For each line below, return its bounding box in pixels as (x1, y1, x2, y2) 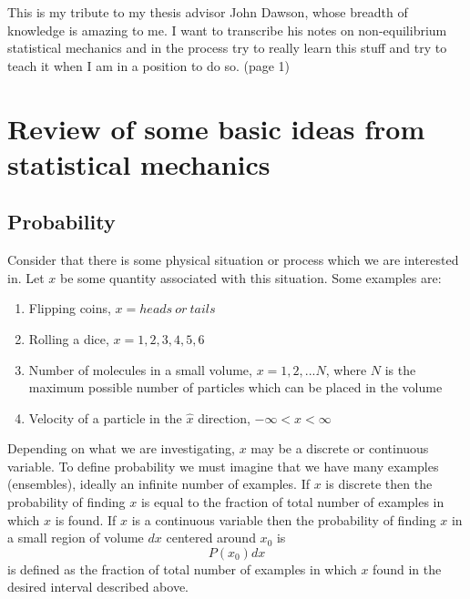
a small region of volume (7, 528, 144, 547)
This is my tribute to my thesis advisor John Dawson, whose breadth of (7, 3, 408, 21)
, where (325, 360, 367, 379)
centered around (166, 528, 256, 547)
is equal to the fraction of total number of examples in (140, 492, 444, 512)
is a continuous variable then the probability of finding (131, 510, 436, 529)
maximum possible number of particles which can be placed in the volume (28, 378, 443, 397)
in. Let (7, 268, 45, 287)
